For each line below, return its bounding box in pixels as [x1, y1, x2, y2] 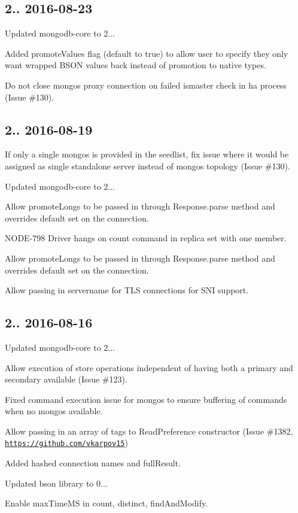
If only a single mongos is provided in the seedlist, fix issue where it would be [5, 148, 289, 160]
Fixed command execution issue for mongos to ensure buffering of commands [5, 393, 287, 405]
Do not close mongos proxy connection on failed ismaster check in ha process [5, 78, 287, 91]
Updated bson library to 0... [5, 476, 108, 489]
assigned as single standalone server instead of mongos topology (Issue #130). [5, 159, 290, 172]
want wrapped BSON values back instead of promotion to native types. [5, 59, 266, 71]
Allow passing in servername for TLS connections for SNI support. [5, 284, 249, 296]
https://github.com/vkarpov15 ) [5, 436, 128, 449]
